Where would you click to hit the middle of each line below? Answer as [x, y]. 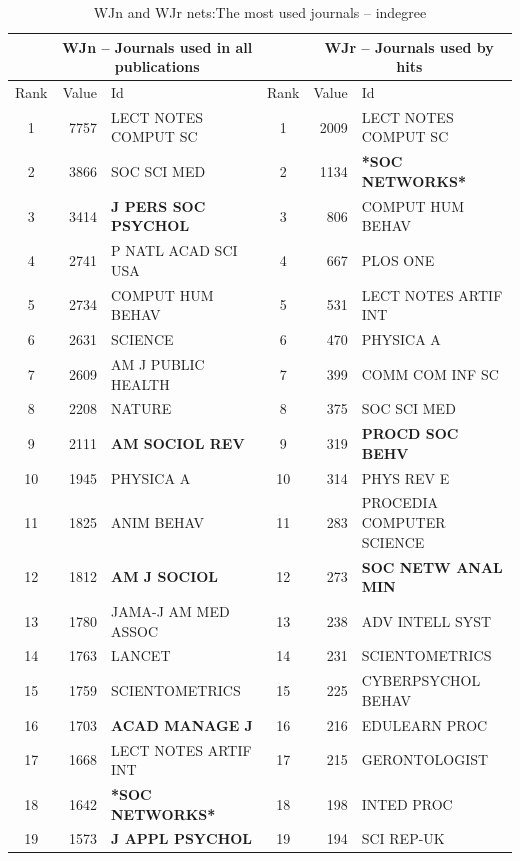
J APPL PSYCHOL [181, 838]
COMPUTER [403, 522]
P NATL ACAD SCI [174, 250]
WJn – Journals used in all [157, 46]
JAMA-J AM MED [170, 610]
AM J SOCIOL [164, 576]
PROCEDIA [399, 502]
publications [157, 66]
